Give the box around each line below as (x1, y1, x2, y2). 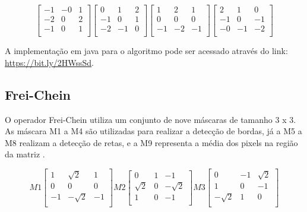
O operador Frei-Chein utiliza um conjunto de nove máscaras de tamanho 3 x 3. (5, 113, 296, 125)
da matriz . (5, 148, 45, 160)
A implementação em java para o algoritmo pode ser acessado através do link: (5, 45, 288, 57)
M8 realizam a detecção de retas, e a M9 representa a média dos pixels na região (5, 136, 298, 148)
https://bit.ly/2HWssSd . (5, 56, 94, 68)
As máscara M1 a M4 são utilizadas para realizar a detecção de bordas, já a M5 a (5, 125, 302, 137)
